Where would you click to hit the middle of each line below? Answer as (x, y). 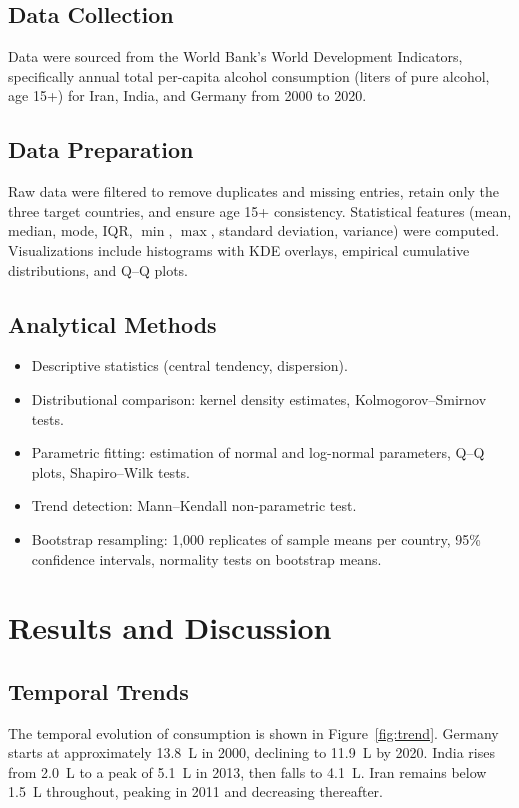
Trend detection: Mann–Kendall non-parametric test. (194, 505)
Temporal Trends (98, 690)
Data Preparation (101, 149)
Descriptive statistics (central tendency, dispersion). (189, 365)
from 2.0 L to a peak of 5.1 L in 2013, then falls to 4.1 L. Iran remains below (247, 771)
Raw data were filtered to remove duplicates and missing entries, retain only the (254, 191)
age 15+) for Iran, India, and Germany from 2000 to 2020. (187, 95)
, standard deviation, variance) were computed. (355, 230)
